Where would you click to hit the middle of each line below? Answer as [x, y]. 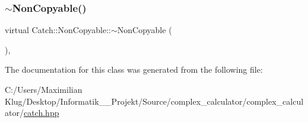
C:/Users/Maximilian [44, 89]
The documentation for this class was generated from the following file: [134, 69]
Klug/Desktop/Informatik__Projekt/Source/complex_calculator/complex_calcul [154, 101]
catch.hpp [41, 113]
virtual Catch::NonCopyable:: [58, 30]
